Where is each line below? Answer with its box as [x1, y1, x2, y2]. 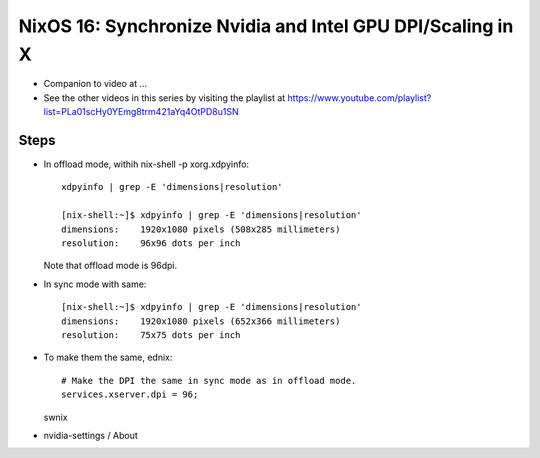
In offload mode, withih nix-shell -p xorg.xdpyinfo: [43, 158, 250, 170]
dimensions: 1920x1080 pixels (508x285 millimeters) [61, 223, 341, 235]
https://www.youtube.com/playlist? [287, 91, 432, 104]
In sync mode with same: [43, 278, 147, 290]
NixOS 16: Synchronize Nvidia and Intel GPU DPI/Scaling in [18, 15, 514, 37]
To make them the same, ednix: [43, 351, 173, 364]
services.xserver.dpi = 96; [61, 389, 199, 400]
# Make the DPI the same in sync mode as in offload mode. [61, 375, 357, 386]
